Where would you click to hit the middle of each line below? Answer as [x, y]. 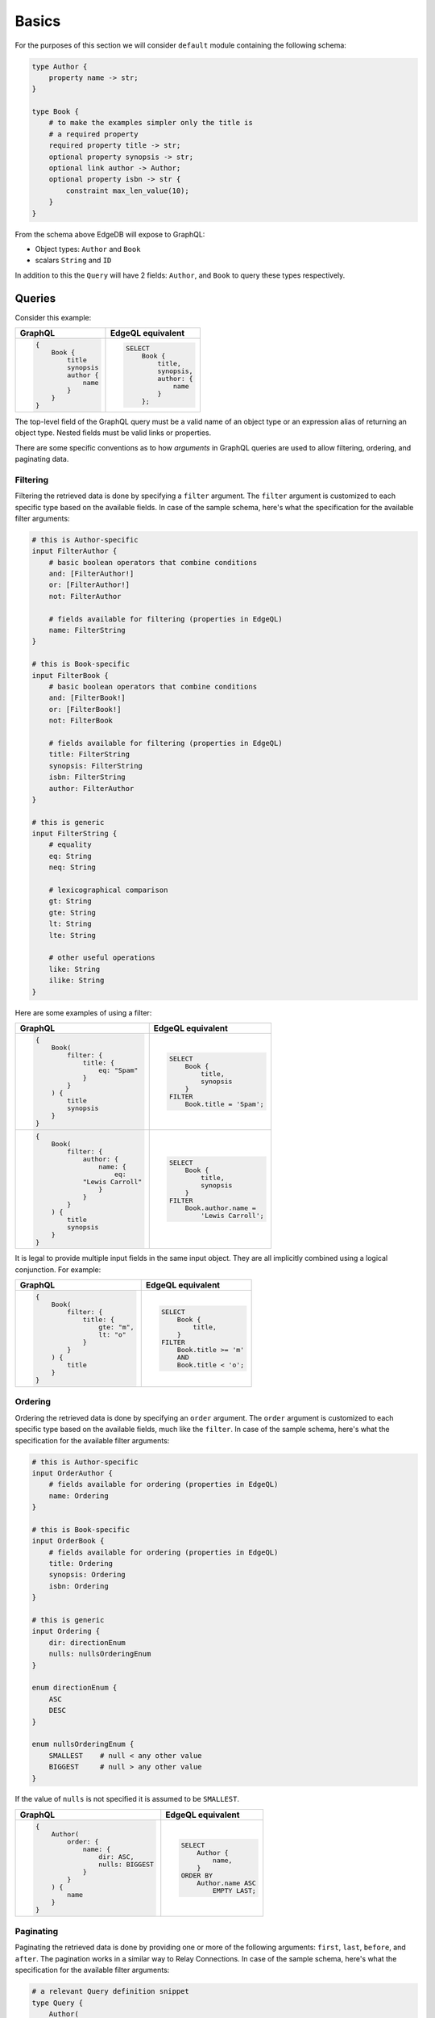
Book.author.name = [221, 1208]
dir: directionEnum [87, 1642]
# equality [70, 845]
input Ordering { [66, 1631]
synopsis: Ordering [87, 1575]
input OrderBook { [68, 1541]
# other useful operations [102, 958]
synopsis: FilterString [95, 766]
